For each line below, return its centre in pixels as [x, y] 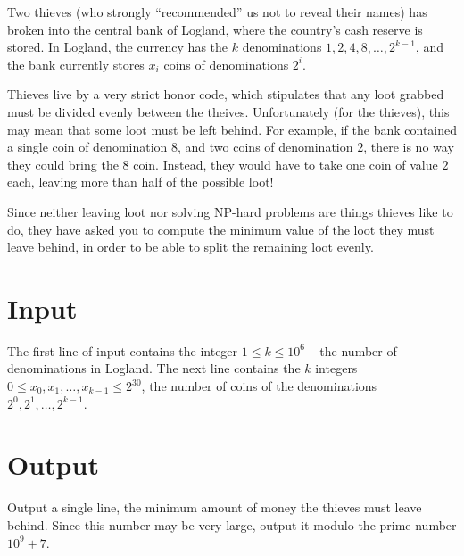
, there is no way [409, 147]
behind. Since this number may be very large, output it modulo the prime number [232, 524]
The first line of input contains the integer [123, 350]
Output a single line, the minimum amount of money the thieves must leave [215, 507]
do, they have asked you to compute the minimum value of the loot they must [221, 229]
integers [336, 368]
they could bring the [63, 164]
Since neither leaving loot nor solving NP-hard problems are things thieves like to [230, 211]
